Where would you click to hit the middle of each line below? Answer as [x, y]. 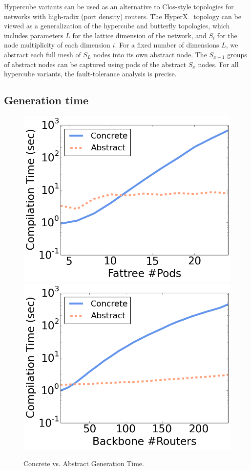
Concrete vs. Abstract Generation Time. [84, 463]
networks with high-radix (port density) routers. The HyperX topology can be [123, 16]
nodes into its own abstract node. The [150, 54]
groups [237, 54]
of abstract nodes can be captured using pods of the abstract [95, 64]
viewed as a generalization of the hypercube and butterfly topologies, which [117, 26]
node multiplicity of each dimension [57, 45]
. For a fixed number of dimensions [167, 45]
